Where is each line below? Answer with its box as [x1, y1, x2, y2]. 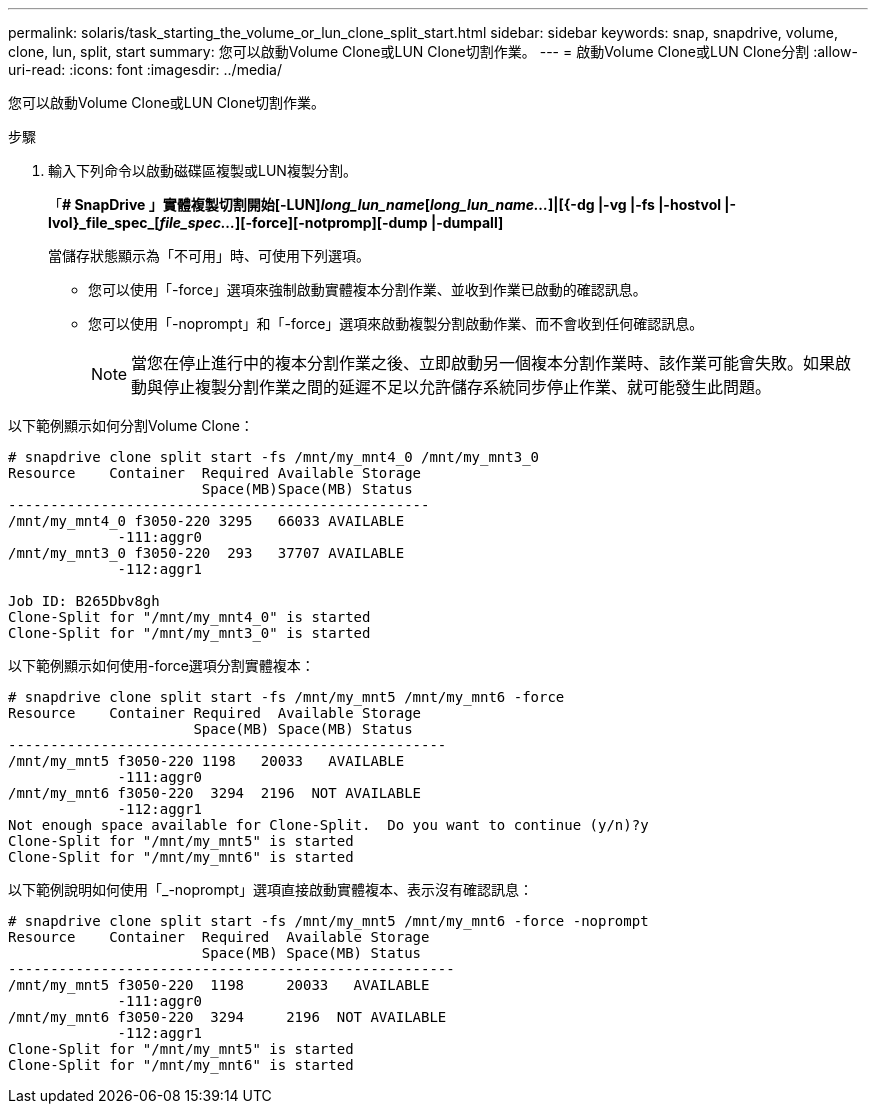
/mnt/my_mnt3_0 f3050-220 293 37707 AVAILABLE [8, 545, 405, 561]
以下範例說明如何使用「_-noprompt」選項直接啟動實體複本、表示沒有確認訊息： [8, 881, 533, 898]
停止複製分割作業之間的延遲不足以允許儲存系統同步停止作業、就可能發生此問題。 [163, 377, 772, 397]
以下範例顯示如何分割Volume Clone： [8, 417, 254, 434]
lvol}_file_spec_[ [48, 214, 160, 231]
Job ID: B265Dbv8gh [8, 593, 160, 609]
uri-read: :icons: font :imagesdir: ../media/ [8, 61, 282, 78]
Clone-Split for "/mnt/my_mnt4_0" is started [8, 609, 371, 625]
